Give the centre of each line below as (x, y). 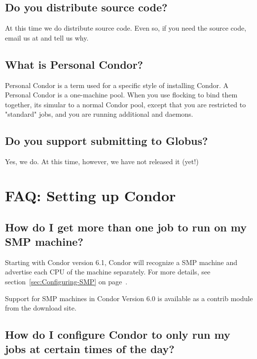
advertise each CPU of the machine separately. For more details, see (108, 272)
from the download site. (41, 308)
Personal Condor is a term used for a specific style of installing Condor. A (117, 85)
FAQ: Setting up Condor (91, 195)
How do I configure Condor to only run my (118, 335)
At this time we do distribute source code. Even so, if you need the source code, (126, 28)
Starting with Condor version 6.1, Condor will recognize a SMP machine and (121, 262)
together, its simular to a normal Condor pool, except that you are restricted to (126, 104)
